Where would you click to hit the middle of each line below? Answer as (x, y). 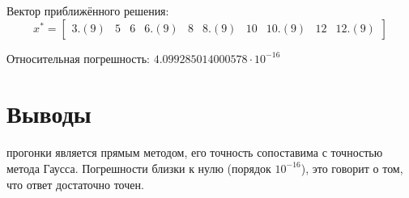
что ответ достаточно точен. (75, 184)
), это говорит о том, (352, 168)
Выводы (49, 114)
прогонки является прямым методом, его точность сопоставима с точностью (195, 152)
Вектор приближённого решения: (88, 11)
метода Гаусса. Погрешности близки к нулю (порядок (139, 168)
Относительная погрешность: (78, 58)
